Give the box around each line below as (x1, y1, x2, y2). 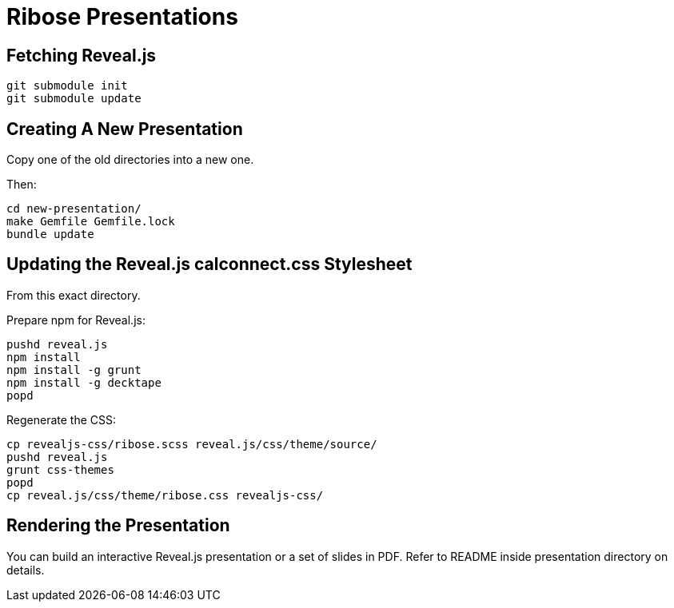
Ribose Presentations (6, 3, 238, 30)
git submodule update (6, 92, 142, 105)
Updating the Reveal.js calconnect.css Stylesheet (6, 254, 413, 275)
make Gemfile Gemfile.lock (6, 215, 175, 228)
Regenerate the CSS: (6, 412, 117, 427)
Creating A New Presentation (6, 118, 243, 139)
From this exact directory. (6, 288, 141, 302)
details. (6, 562, 45, 577)
